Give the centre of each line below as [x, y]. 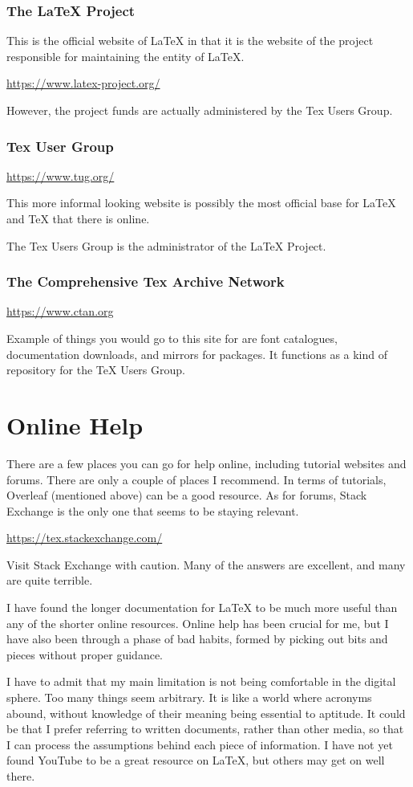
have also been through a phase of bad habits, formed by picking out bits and [197, 639]
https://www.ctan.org [60, 311]
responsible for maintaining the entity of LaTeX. [126, 56]
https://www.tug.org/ [61, 175]
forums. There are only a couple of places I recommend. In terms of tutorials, [196, 479]
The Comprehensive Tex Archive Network [146, 281]
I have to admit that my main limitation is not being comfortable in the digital [201, 681]
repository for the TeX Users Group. [96, 370]
